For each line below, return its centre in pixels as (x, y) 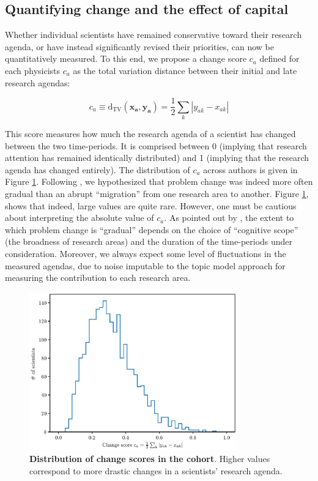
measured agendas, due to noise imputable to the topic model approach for (145, 265)
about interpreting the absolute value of (79, 218)
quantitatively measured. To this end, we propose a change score (126, 58)
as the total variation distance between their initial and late (185, 70)
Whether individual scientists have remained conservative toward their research (153, 35)
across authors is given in (250, 169)
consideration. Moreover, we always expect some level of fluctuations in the (146, 253)
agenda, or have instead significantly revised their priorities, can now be (139, 46)
